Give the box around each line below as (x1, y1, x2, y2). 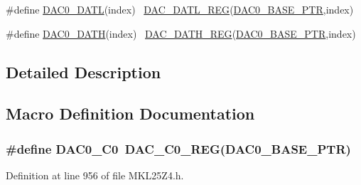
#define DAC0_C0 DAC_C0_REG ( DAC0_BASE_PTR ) (6, 139, 351, 157)
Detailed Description (6, 60, 161, 83)
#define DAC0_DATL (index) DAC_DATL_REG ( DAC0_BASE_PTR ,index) (6, 2, 354, 16)
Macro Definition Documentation (6, 102, 255, 125)
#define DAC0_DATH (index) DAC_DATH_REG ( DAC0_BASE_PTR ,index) (6, 26, 356, 41)
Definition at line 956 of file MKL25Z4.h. (6, 167, 184, 182)
